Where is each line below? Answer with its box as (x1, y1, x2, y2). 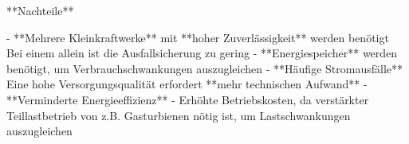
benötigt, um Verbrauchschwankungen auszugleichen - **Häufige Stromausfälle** (6, 60, 403, 76)
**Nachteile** (6, 2, 74, 18)
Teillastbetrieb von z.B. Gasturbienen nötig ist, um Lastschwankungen (6, 107, 351, 123)
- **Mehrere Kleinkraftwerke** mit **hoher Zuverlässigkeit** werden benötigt (6, 29, 389, 45)
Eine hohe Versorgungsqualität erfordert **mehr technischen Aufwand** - (6, 76, 368, 92)
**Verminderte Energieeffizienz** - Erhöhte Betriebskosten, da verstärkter (6, 91, 369, 107)
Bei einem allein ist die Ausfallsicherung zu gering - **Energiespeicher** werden (6, 45, 398, 61)
